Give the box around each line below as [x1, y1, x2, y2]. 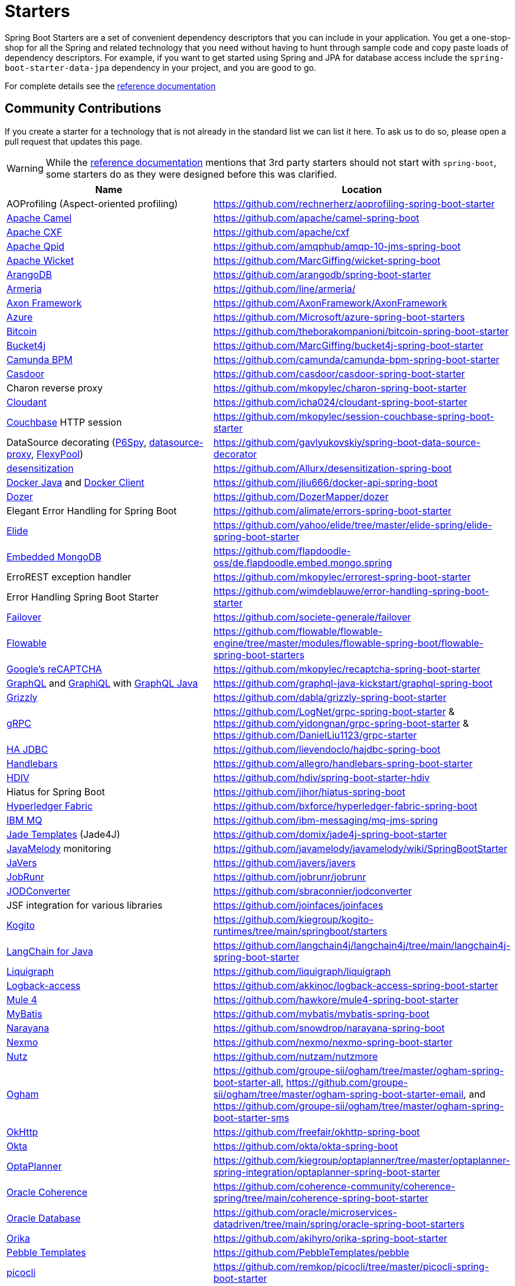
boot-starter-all [213, 1076, 281, 1088]
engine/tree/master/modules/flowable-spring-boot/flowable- [213, 637, 484, 649]
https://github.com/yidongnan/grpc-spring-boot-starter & [213, 717, 469, 729]
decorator [213, 448, 257, 460]
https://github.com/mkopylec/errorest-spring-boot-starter [213, 570, 471, 583]
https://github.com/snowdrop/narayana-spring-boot [213, 1021, 445, 1034]
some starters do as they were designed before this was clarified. [45, 168, 337, 180]
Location [342, 183, 382, 195]
